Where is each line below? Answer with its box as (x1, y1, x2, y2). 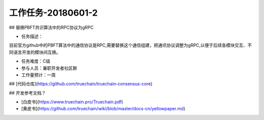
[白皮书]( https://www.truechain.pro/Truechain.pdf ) (21, 99, 123, 105)
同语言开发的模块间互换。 (9, 49, 61, 55)
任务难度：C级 (21, 58, 51, 64)
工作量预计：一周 (21, 72, 56, 78)
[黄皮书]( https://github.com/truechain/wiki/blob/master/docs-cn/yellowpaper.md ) (21, 106, 186, 112)
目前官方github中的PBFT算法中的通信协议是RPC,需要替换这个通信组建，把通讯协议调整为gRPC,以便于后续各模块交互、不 (9, 42, 252, 48)
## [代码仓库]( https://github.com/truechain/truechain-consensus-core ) (9, 81, 153, 87)
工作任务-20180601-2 (9, 7, 98, 18)
